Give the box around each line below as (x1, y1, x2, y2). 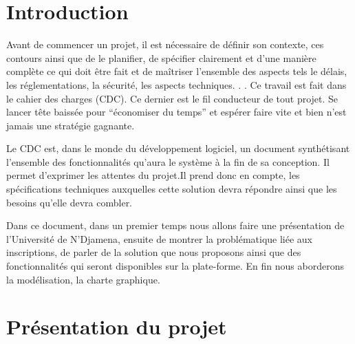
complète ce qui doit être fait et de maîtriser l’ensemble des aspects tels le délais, (6, 64, 347, 78)
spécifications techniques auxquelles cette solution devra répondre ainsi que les (6, 182, 337, 196)
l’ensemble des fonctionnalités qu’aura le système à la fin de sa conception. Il (6, 154, 330, 169)
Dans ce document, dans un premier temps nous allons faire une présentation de (6, 218, 345, 233)
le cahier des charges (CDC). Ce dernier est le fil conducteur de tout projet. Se (6, 91, 338, 105)
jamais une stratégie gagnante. (6, 118, 135, 132)
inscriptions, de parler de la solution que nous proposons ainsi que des (6, 245, 301, 259)
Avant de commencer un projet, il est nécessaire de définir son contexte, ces (6, 37, 324, 52)
